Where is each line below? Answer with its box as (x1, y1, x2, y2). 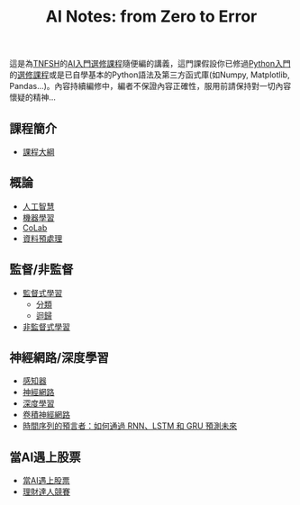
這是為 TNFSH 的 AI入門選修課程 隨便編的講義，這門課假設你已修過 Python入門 (9, 59, 291, 69)
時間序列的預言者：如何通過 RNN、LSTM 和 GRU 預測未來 (22, 420, 238, 431)
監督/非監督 (9, 262, 74, 277)
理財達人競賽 (22, 486, 70, 497)
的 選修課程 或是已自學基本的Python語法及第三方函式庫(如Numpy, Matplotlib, (9, 69, 290, 80)
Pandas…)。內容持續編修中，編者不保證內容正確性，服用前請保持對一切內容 (9, 81, 292, 92)
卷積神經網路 (22, 410, 70, 420)
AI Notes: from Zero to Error (45, 6, 258, 27)
